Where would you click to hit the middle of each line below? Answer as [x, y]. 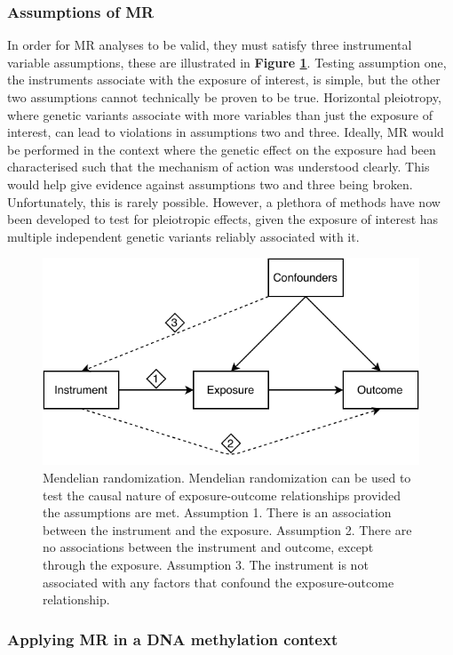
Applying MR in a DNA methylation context [173, 639]
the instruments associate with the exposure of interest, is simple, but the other [224, 80]
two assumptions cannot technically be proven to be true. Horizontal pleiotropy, [224, 97]
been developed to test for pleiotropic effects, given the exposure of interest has [223, 219]
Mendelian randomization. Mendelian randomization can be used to [227, 477]
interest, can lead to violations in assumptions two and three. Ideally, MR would [226, 132]
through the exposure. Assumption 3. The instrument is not [206, 564]
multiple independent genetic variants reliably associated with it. [183, 236]
